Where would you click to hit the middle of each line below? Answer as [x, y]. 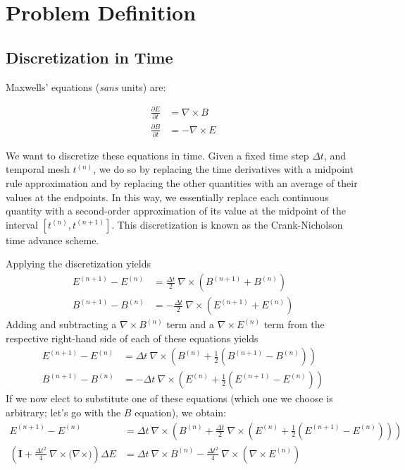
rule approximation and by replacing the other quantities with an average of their [182, 183]
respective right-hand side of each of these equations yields [132, 338]
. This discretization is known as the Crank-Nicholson [227, 224]
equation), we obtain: [181, 412]
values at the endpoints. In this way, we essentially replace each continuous [167, 197]
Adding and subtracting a [61, 324]
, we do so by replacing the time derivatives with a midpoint [223, 169]
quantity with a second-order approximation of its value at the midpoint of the [176, 211]
